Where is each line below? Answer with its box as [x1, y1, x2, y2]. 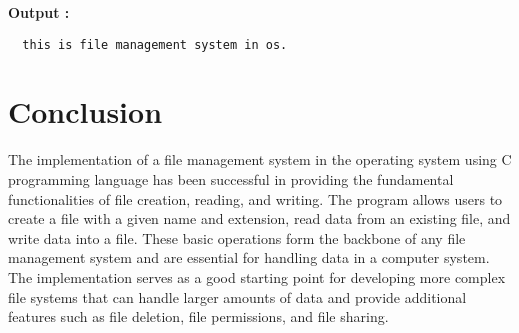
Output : [8, 2, 70, 22]
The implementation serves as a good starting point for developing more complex [8, 266, 506, 287]
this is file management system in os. [22, 37, 288, 52]
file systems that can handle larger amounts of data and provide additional [8, 286, 467, 307]
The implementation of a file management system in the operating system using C [8, 149, 512, 170]
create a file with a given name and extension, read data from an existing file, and [8, 208, 511, 229]
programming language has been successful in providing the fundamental [8, 168, 454, 189]
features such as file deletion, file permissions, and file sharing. [8, 306, 389, 327]
